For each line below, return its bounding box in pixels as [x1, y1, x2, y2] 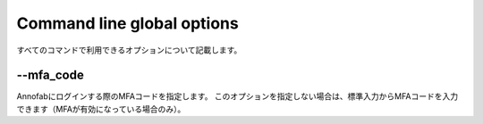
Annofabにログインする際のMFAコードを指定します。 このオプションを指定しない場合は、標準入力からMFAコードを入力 [16, 91, 459, 102]
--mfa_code [16, 68, 84, 83]
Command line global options [16, 13, 239, 33]
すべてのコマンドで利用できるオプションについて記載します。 [16, 45, 242, 55]
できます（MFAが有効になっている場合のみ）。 [16, 103, 186, 114]
